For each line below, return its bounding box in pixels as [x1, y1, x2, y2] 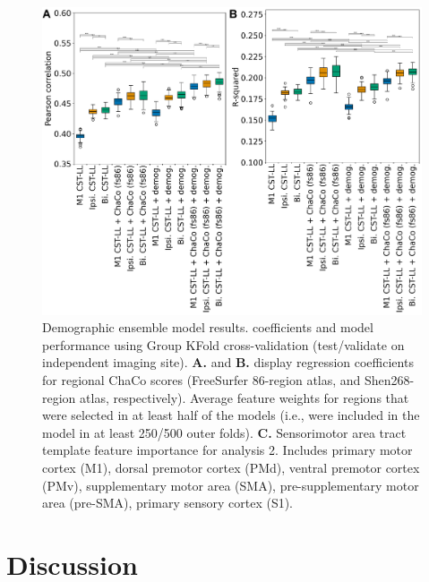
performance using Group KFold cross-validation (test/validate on [42, 335, 405, 354]
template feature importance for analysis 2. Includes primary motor [42, 441, 413, 459]
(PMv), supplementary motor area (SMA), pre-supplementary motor [42, 475, 419, 494]
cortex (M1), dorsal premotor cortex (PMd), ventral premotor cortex [42, 458, 420, 476]
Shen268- [365, 370, 415, 389]
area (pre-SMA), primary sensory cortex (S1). [42, 493, 294, 512]
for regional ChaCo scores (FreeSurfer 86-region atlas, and [42, 370, 361, 389]
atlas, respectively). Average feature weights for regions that [80, 388, 409, 407]
